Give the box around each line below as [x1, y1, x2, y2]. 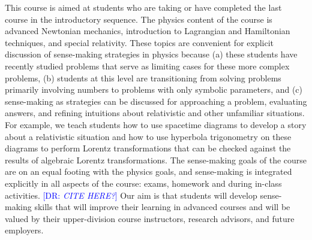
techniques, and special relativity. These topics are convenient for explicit [5, 36, 274, 48]
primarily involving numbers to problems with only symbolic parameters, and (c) [5, 83, 303, 96]
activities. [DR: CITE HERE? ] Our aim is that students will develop [5, 189, 257, 201]
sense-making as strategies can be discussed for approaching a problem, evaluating [5, 95, 307, 107]
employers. [5, 224, 44, 236]
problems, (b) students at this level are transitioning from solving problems [5, 71, 281, 84]
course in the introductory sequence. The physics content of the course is [5, 13, 272, 25]
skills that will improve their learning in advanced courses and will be [34, 200, 290, 213]
